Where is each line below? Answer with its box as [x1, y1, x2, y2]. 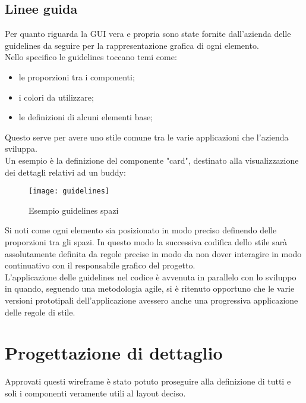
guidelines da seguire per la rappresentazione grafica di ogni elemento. [5, 39, 259, 51]
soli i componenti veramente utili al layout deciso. [5, 386, 186, 399]
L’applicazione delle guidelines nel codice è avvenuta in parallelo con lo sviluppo [5, 270, 296, 283]
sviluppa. [5, 142, 37, 155]
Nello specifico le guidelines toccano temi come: [5, 51, 177, 63]
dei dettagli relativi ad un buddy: [5, 165, 126, 178]
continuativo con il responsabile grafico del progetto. [5, 259, 195, 271]
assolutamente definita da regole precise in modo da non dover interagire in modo [5, 247, 302, 260]
